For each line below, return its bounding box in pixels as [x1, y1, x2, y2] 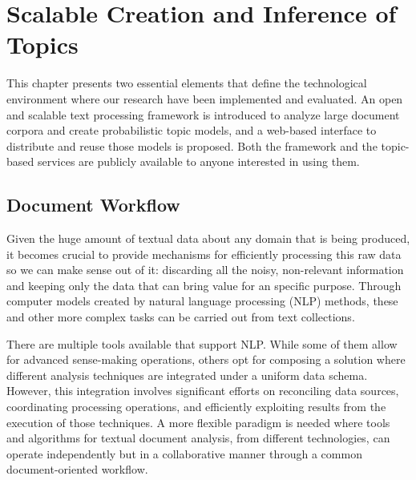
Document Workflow [6, 192, 180, 217]
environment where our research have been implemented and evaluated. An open [6, 90, 403, 107]
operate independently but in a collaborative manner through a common [6, 445, 362, 462]
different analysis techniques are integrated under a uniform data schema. [6, 366, 368, 383]
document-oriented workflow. [6, 461, 148, 478]
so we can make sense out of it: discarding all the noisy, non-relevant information [6, 261, 404, 278]
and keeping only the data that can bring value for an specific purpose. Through [6, 276, 402, 293]
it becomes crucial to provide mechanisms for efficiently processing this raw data [6, 245, 402, 262]
